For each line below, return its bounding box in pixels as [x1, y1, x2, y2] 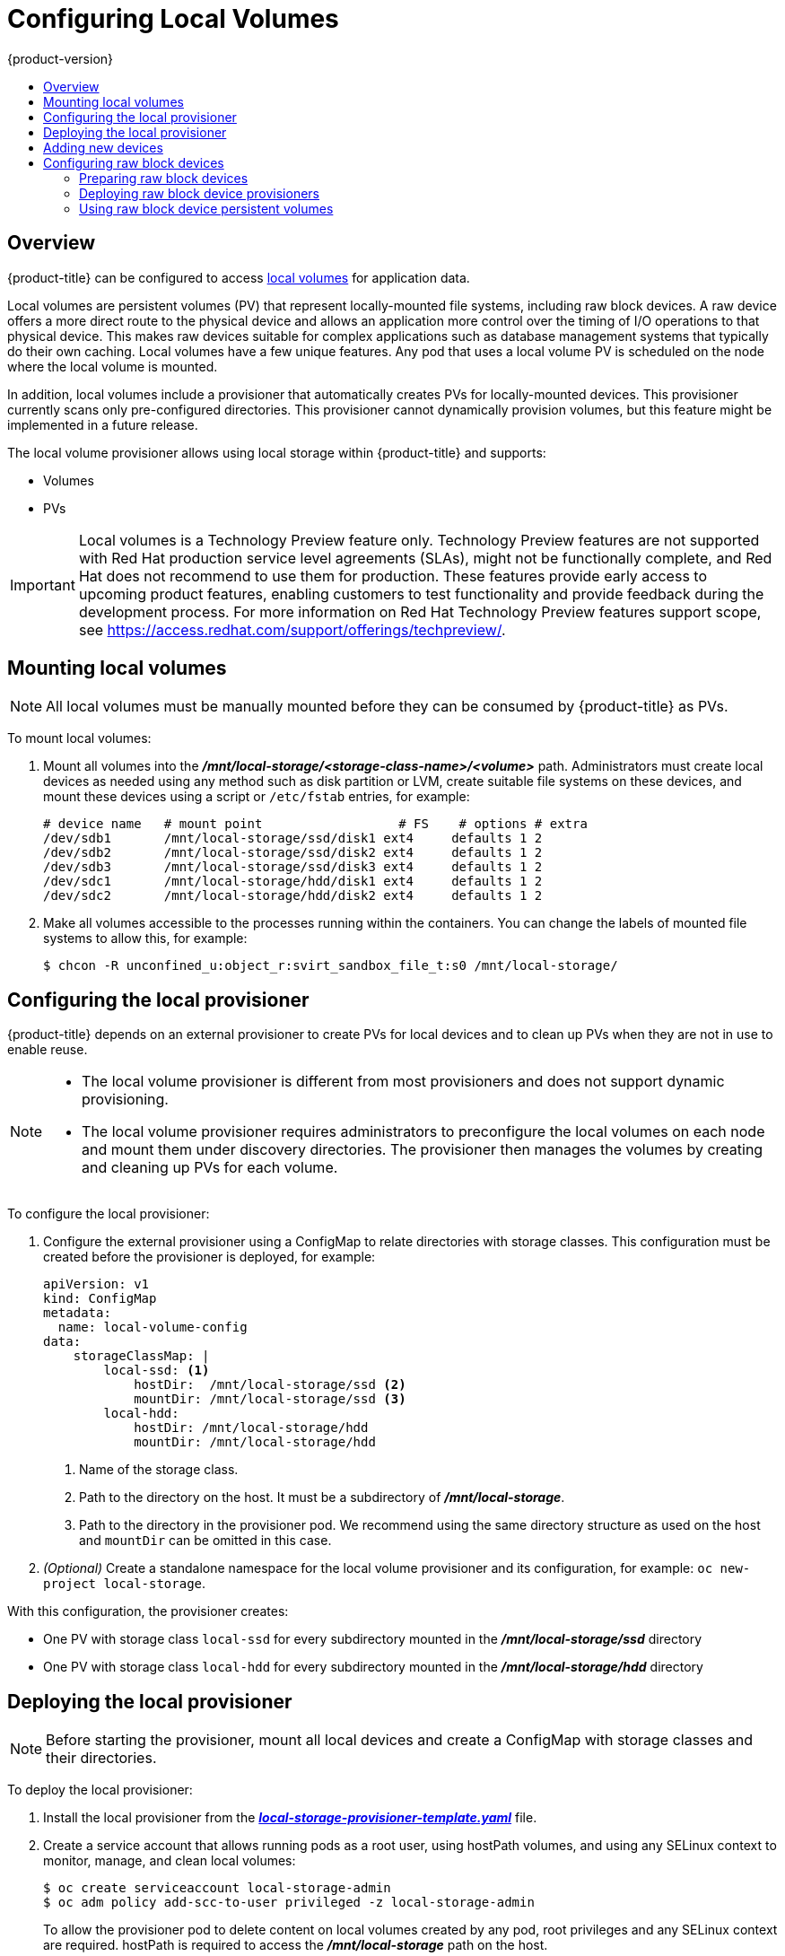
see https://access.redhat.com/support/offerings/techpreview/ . [78, 620, 506, 639]
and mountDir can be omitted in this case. [79, 1532, 332, 1549]
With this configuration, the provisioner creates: [7, 1603, 289, 1620]
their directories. [46, 1749, 157, 1768]
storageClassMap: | [73, 1349, 210, 1364]
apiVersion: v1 [43, 1277, 150, 1292]
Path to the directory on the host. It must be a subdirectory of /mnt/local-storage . [79, 1489, 565, 1506]
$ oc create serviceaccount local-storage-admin [43, 1881, 391, 1896]
